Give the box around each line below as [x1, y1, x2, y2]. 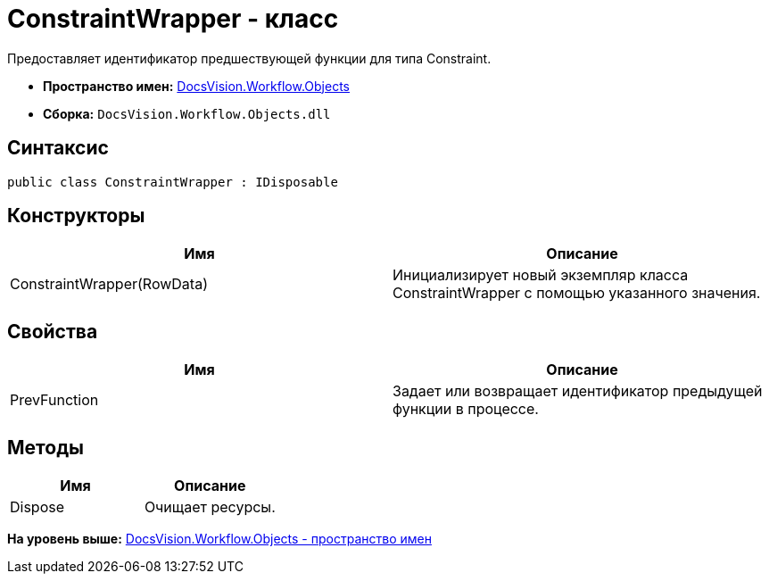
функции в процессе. [393, 400, 539, 419]
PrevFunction [10, 391, 99, 410]
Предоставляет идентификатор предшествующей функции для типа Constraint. [7, 50, 492, 66]
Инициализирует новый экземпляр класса [393, 266, 689, 285]
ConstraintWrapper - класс [7, 4, 339, 34]
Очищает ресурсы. [144, 498, 276, 517]
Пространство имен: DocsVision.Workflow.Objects [43, 78, 350, 94]
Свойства [7, 320, 98, 343]
